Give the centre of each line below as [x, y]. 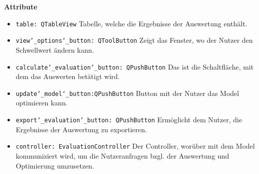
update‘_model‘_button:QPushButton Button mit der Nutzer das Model [127, 93]
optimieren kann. [42, 103]
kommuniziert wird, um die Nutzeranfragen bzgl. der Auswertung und [122, 155]
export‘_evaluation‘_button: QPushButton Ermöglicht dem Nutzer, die [129, 119]
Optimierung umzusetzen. [55, 165]
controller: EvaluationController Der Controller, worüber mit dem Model [135, 146]
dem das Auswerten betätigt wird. [68, 76]
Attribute [21, 6]
